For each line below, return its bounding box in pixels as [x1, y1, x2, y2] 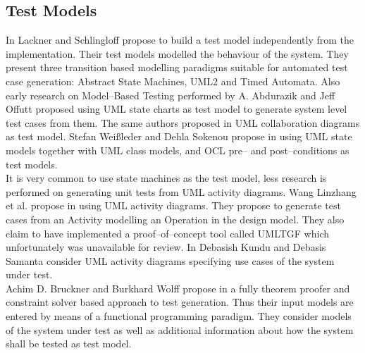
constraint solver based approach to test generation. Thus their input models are [6, 295, 354, 309]
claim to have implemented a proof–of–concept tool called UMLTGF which [6, 225, 330, 240]
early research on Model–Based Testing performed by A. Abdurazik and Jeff [6, 87, 335, 102]
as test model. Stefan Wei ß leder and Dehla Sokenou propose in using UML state [6, 129, 352, 144]
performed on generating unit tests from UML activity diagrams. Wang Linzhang [6, 184, 357, 199]
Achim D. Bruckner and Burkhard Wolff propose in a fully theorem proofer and [6, 280, 350, 295]
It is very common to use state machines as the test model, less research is [6, 171, 327, 185]
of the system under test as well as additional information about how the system [6, 322, 354, 337]
